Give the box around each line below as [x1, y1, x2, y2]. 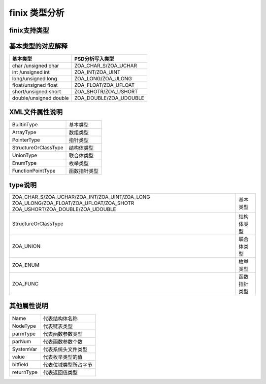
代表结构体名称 [43, 315, 78, 322]
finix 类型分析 [9, 7, 65, 18]
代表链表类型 [43, 323, 73, 330]
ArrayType [12, 129, 36, 136]
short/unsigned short [12, 88, 61, 95]
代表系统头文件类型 [43, 346, 88, 352]
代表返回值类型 [43, 369, 78, 376]
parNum [12, 338, 32, 345]
